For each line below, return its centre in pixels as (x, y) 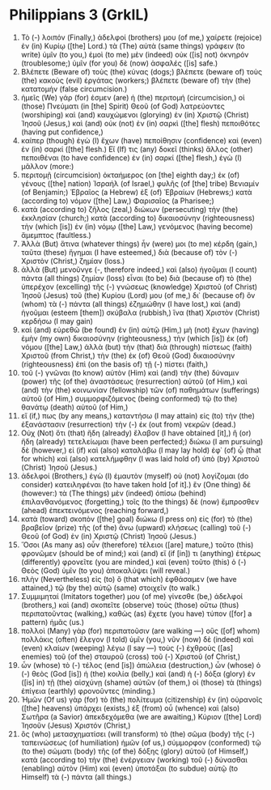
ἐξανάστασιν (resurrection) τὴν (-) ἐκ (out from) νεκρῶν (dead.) (129, 424)
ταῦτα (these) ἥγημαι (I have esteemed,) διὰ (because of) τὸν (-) (129, 252)
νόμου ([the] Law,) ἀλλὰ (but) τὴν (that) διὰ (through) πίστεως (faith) (136, 346)
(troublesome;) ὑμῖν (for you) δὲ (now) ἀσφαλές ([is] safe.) (119, 63)
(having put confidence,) (62, 132)
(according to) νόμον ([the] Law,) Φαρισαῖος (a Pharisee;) (118, 201)
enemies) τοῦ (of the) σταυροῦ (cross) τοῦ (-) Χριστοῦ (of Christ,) (131, 656)
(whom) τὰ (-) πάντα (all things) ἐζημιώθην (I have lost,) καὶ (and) (131, 304)
